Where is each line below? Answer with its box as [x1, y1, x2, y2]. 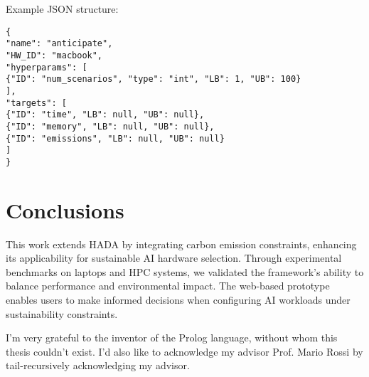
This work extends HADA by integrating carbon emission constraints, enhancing [6, 236, 357, 251]
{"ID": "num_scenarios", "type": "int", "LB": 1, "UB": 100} [6, 74, 301, 85]
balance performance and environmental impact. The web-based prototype [6, 278, 330, 293]
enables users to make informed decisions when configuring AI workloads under [6, 292, 351, 307]
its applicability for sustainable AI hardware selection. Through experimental [6, 250, 342, 265]
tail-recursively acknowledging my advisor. [6, 358, 190, 373]
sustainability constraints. [6, 306, 118, 321]
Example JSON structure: [6, 1, 119, 16]
